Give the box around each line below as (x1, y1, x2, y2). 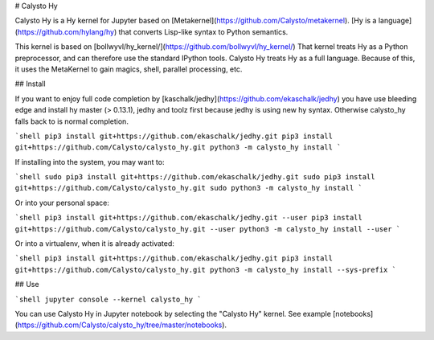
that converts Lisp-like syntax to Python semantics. (118, 27, 289, 36)
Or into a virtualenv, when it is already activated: (14, 239, 174, 248)
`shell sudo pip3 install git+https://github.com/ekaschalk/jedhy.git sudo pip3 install (14, 173, 375, 182)
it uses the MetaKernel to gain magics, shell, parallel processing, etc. (14, 64, 243, 74)
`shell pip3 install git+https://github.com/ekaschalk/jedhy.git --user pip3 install (14, 213, 363, 223)
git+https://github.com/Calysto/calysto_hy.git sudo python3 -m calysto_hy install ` (14, 183, 363, 193)
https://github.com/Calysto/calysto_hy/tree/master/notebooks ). (17, 320, 227, 330)
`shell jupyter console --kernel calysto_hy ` (14, 294, 202, 304)
